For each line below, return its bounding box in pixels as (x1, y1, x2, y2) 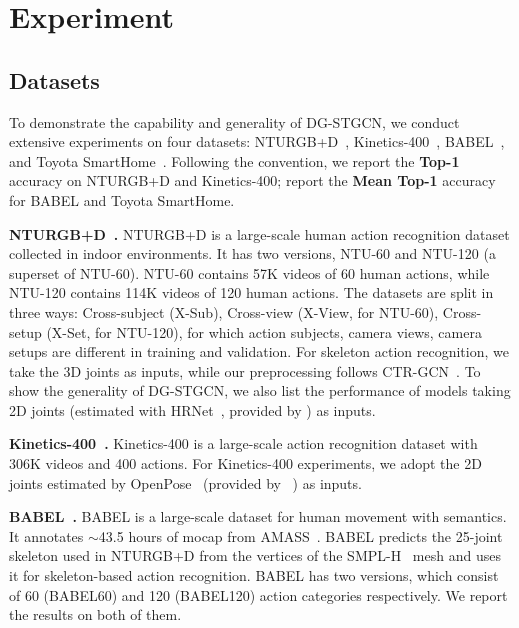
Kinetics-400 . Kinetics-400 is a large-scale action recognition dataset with (9, 433, 478, 454)
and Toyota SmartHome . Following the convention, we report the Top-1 (9, 150, 460, 171)
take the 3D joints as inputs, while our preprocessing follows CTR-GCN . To (9, 360, 481, 381)
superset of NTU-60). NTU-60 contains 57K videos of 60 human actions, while (9, 262, 490, 283)
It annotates (9, 525, 84, 546)
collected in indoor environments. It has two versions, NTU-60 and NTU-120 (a (9, 243, 496, 264)
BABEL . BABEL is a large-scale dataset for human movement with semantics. (9, 506, 507, 527)
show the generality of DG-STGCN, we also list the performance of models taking (9, 380, 511, 401)
